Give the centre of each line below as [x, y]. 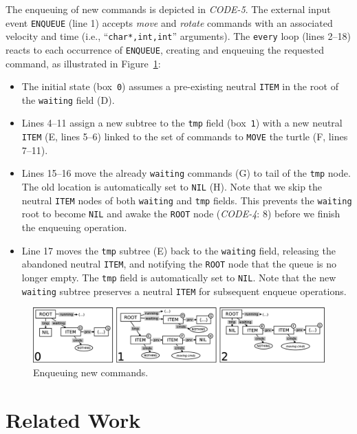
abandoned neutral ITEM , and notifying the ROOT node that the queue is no [179, 264]
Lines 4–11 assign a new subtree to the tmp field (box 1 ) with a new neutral [182, 123]
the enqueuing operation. [74, 227]
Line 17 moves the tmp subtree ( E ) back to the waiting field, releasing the [178, 250]
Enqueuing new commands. [91, 372]
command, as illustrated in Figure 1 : [83, 63]
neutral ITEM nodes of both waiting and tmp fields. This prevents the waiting [187, 200]
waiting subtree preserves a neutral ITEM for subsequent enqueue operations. [184, 291]
